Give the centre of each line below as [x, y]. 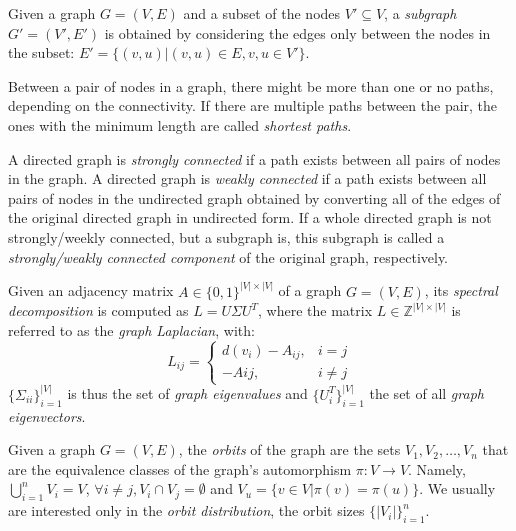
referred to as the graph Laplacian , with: [131, 329]
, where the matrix [315, 310]
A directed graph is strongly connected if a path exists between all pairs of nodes [254, 158]
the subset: [41, 52]
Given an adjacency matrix [91, 290]
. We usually [457, 488]
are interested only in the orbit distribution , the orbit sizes [186, 510]
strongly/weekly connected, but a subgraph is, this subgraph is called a [226, 236]
